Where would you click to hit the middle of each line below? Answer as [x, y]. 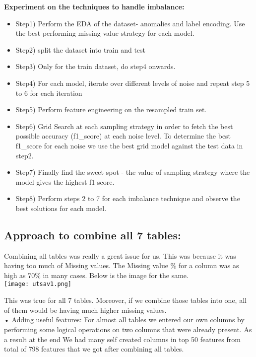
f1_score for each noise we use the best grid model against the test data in [129, 145]
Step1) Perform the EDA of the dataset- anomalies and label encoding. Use [130, 23]
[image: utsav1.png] [38, 284]
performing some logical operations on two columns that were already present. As [128, 329]
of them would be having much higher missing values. [85, 310]
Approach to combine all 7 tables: [93, 235]
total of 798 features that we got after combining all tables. [94, 349]
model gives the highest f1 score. [65, 181]
